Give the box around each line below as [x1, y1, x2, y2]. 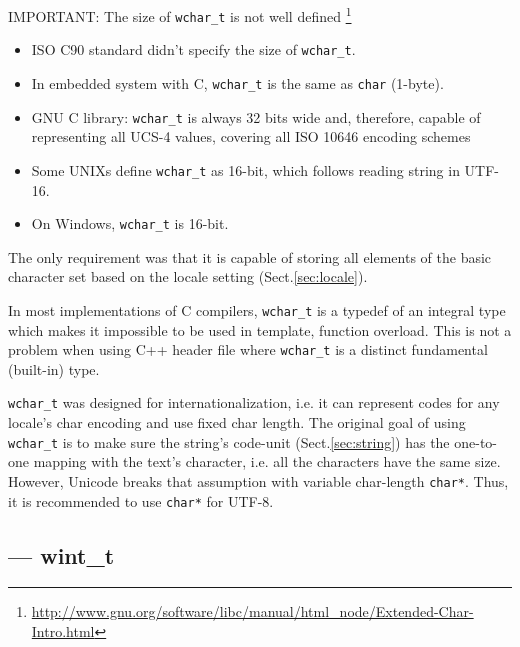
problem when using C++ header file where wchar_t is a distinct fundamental [8, 339, 488, 360]
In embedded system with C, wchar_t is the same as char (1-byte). [31, 72, 444, 93]
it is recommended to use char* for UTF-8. [8, 490, 274, 511]
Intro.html [31, 621, 95, 642]
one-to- [454, 431, 498, 452]
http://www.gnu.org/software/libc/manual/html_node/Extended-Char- [31, 601, 474, 622]
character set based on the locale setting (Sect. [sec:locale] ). [8, 266, 368, 287]
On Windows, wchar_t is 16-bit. [31, 213, 229, 234]
